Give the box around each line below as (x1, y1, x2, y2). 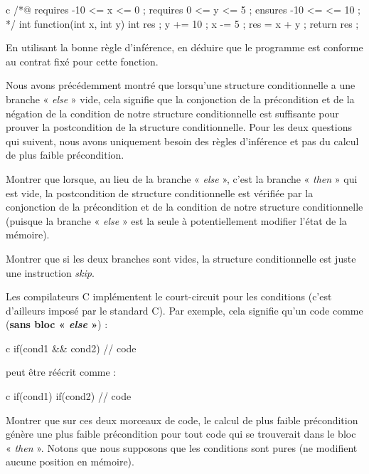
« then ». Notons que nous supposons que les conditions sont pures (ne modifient (6, 440, 358, 455)
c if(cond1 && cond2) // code (6, 340, 137, 355)
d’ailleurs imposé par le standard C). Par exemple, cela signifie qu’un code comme (6, 302, 363, 317)
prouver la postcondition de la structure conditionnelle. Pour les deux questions (6, 120, 352, 135)
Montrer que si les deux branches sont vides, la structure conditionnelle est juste (6, 251, 356, 265)
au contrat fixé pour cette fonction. (6, 53, 159, 68)
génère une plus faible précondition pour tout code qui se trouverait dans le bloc (6, 426, 356, 441)
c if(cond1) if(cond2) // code (6, 389, 132, 404)
